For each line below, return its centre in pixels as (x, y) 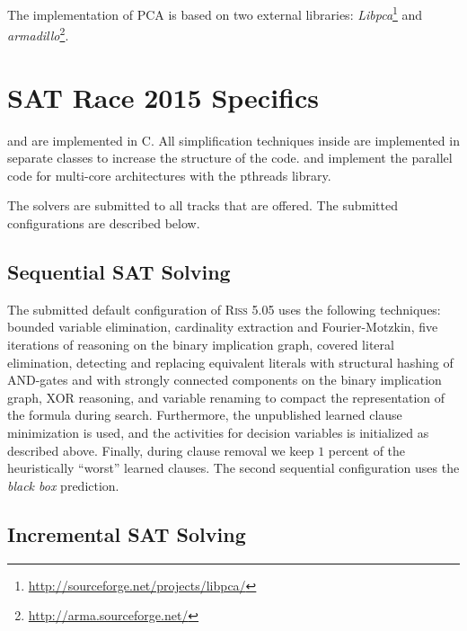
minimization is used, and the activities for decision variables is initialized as (218, 432)
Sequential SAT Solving (119, 271)
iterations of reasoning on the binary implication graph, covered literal (201, 344)
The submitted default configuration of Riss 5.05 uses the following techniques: (224, 309)
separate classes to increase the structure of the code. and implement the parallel (230, 158)
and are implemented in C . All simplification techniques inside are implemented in (233, 140)
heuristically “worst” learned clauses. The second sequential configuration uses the (233, 468)
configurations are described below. (104, 223)
